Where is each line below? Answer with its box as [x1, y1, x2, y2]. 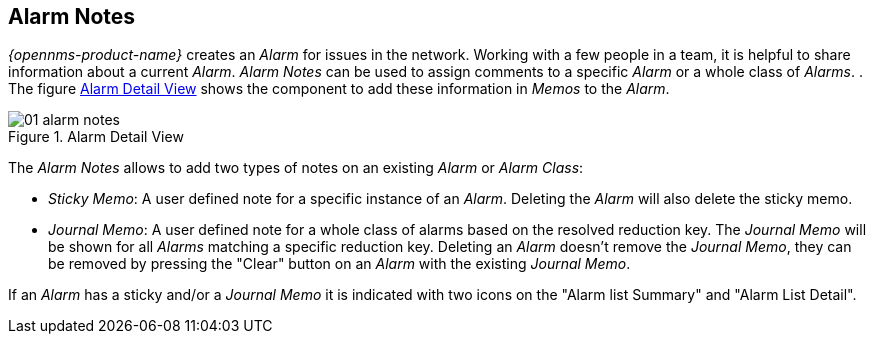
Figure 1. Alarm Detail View [8, 128, 184, 146]
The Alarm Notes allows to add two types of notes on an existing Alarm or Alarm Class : [8, 159, 584, 177]
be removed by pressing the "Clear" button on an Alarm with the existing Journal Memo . [48, 255, 631, 273]
